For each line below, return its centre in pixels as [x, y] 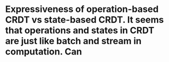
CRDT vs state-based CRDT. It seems [84, 20]
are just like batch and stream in [73, 41]
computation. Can [44, 52]
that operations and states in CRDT [80, 30]
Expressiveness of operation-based [82, 9]
